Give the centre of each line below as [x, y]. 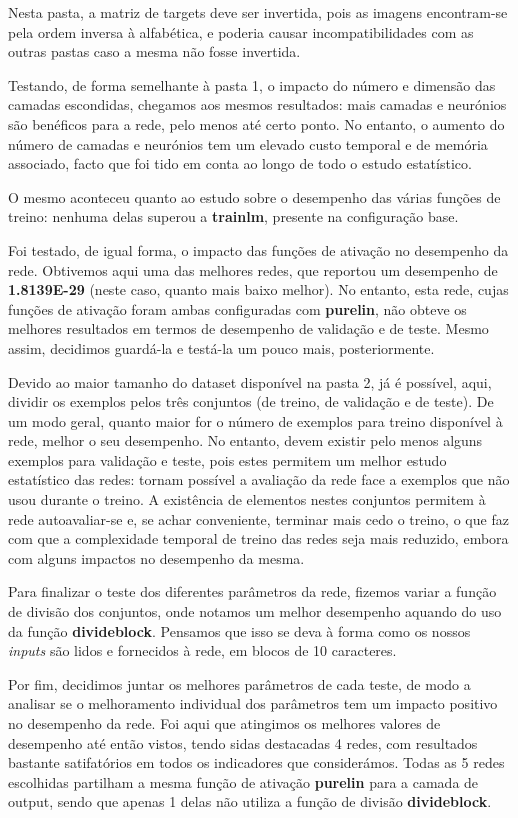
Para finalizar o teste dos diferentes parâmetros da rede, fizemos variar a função [252, 591]
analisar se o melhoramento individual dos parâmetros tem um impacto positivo [253, 703]
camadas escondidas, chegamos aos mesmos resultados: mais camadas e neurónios [257, 104]
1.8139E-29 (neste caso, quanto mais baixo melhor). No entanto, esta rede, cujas [258, 289]
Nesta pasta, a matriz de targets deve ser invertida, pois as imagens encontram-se [258, 12]
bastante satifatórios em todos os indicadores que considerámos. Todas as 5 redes [256, 762]
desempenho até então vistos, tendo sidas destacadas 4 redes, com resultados [243, 742]
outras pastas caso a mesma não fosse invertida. [154, 51]
